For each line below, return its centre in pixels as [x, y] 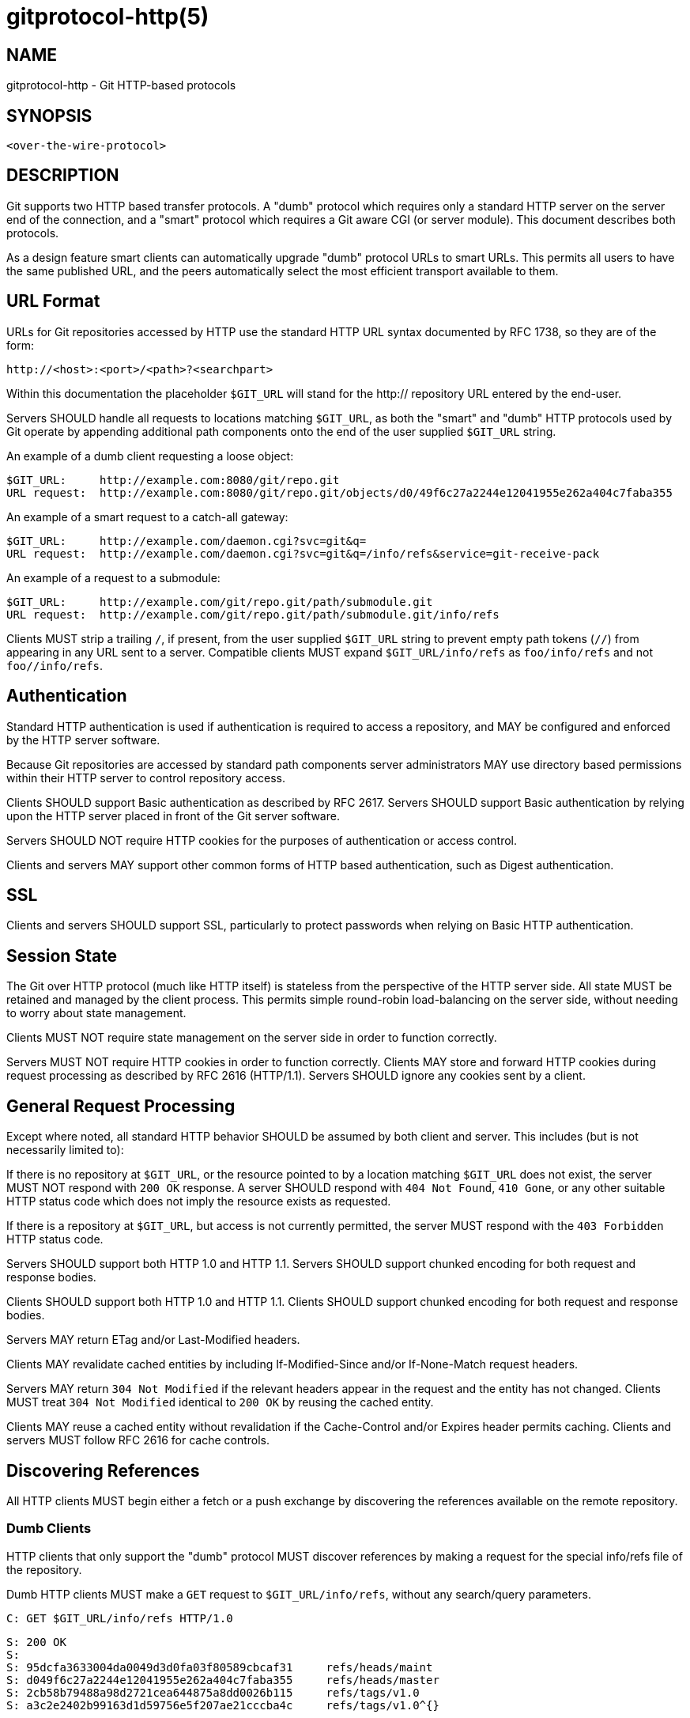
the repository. [44, 1569]
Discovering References [103, 1470]
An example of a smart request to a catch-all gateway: [147, 517]
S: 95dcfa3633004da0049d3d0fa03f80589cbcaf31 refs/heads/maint [220, 1667]
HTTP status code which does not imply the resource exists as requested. [199, 1201]
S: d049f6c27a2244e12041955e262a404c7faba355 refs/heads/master [223, 1680]
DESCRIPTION [63, 176]
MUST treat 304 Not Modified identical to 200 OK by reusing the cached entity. [220, 1402]
